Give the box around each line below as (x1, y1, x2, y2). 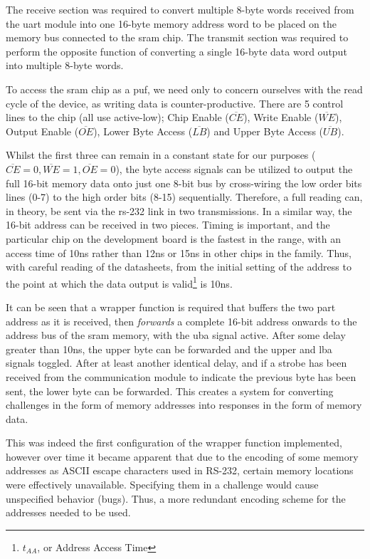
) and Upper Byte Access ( (206, 123, 323, 138)
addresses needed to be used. (6, 505, 131, 520)
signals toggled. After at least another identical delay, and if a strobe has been (6, 355, 347, 370)
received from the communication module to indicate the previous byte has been (6, 369, 356, 384)
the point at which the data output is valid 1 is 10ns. (6, 273, 233, 291)
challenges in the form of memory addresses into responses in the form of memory (6, 397, 362, 412)
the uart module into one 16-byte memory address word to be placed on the (6, 16, 337, 31)
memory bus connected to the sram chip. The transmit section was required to (6, 30, 349, 45)
